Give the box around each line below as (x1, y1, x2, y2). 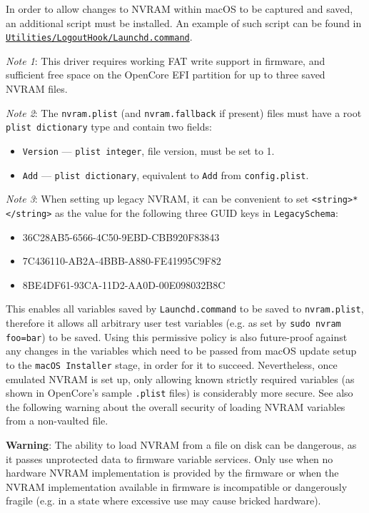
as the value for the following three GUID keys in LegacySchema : (55, 205, 338, 220)
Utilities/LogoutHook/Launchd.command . (6, 29, 193, 44)
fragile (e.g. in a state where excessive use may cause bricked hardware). (6, 493, 321, 508)
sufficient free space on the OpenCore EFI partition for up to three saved (6, 67, 325, 82)
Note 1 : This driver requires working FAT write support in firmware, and (6, 53, 325, 68)
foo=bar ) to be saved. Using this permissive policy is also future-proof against (6, 329, 348, 344)
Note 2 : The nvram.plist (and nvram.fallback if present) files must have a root (6, 105, 362, 120)
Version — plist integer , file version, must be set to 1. (22, 143, 275, 158)
